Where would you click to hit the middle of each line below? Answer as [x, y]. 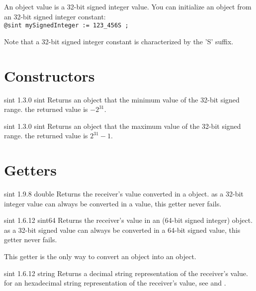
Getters [30, 170]
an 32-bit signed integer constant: [55, 16]
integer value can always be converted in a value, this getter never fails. [113, 203]
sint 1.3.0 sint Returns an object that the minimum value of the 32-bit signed [122, 99]
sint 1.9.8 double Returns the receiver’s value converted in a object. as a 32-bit [124, 194]
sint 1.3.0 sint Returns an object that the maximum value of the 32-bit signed [123, 126]
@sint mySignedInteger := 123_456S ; [66, 26]
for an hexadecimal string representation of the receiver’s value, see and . [115, 283]
